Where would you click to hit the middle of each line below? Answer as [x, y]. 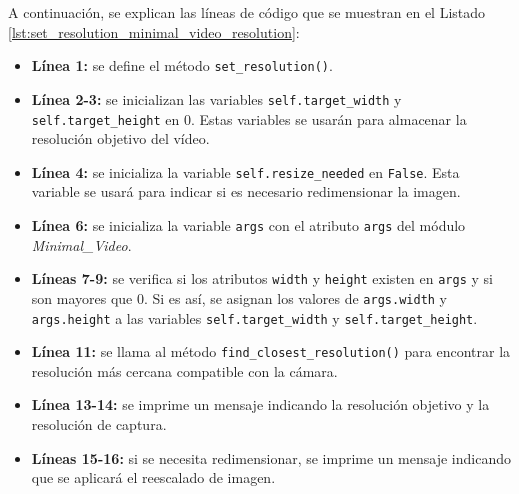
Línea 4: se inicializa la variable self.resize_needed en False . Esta [245, 171]
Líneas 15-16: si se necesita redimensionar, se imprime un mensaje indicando [271, 457]
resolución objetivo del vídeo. [120, 138]
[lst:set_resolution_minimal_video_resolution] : [154, 31]
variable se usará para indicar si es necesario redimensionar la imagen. [246, 191]
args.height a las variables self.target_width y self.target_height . [254, 317]
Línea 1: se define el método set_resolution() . [182, 65]
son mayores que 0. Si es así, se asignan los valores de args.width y [239, 297]
